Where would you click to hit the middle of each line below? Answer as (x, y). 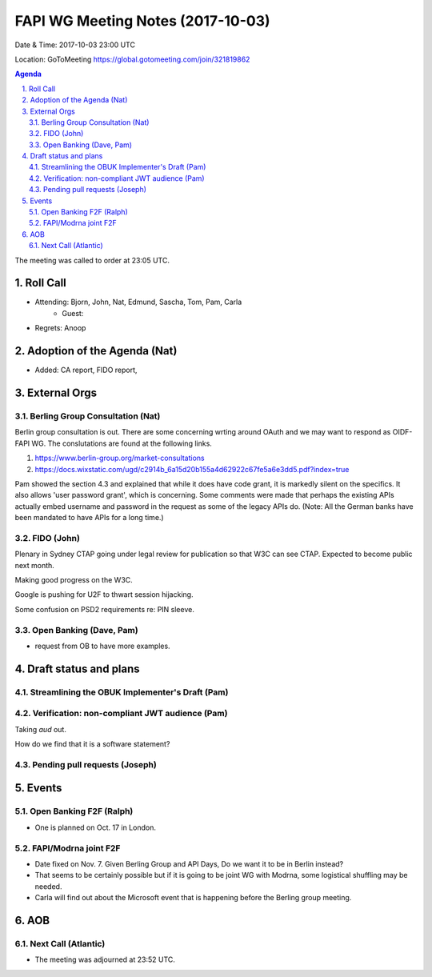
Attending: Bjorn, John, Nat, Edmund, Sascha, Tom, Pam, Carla (138, 302)
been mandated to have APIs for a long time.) (89, 518)
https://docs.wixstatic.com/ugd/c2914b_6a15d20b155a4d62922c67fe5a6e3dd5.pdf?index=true (192, 469)
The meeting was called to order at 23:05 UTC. (92, 260)
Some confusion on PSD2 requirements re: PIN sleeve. (105, 609)
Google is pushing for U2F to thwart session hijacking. (104, 595)
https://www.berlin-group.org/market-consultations (120, 458)
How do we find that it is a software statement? (92, 744)
